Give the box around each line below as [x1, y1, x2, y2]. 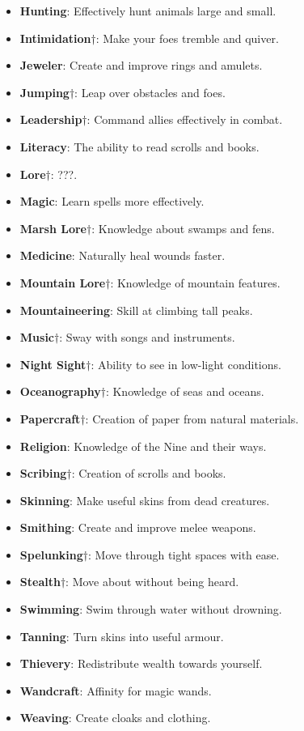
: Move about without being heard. [65, 573, 239, 590]
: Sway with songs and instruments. [59, 329, 235, 346]
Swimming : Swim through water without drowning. [19, 601, 282, 618]
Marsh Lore [19, 219, 87, 236]
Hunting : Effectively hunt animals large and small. [19, 2, 277, 19]
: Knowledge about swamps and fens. [91, 219, 275, 236]
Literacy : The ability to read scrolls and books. [19, 138, 260, 155]
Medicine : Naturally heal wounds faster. [19, 247, 226, 264]
